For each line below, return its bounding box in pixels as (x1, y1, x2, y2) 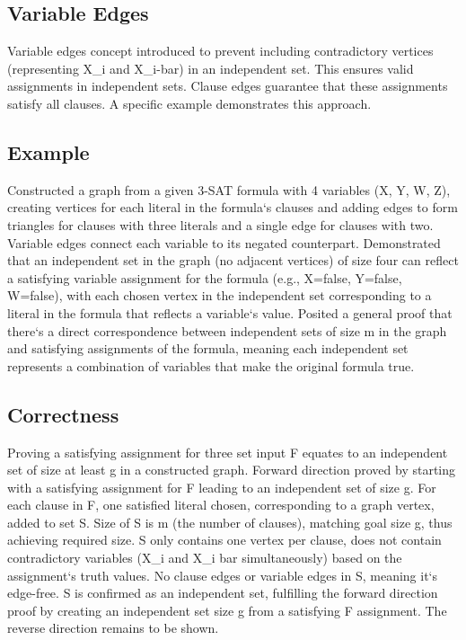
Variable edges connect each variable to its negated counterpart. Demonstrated (7, 233, 441, 252)
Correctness (7, 400, 119, 428)
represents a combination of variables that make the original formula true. (7, 356, 415, 375)
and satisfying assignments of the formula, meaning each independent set (7, 339, 409, 358)
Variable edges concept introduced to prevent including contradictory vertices (7, 41, 434, 60)
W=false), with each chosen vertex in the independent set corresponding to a (7, 286, 432, 305)
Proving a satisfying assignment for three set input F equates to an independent (7, 442, 448, 461)
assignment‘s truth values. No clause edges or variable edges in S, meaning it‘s (7, 565, 438, 584)
